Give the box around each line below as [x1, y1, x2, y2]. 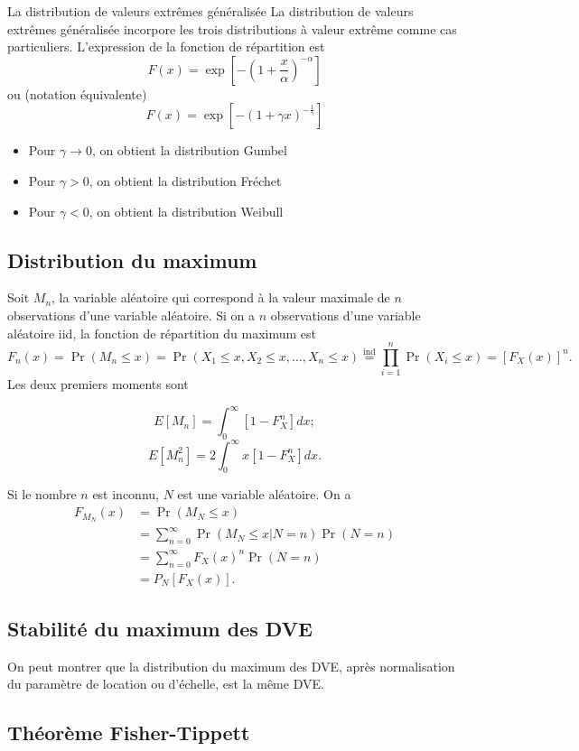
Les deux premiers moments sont [7, 375, 189, 394]
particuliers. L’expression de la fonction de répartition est [7, 37, 325, 56]
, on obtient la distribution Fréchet [89, 171, 282, 190]
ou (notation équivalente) [7, 84, 147, 103]
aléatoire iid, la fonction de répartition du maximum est [7, 323, 317, 342]
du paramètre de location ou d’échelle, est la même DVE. [7, 674, 324, 693]
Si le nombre [7, 485, 77, 504]
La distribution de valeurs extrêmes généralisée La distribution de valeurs [7, 2, 414, 20]
